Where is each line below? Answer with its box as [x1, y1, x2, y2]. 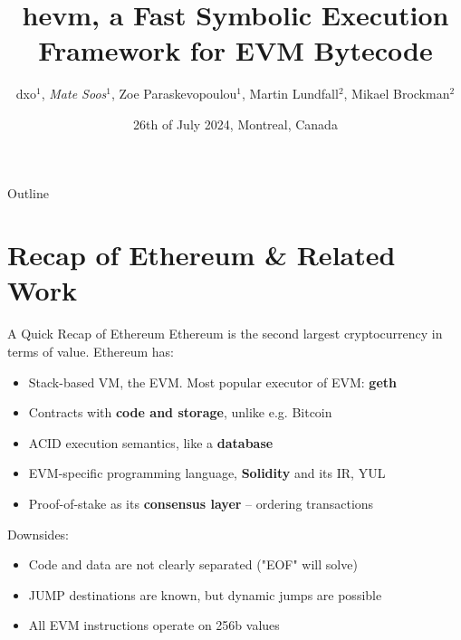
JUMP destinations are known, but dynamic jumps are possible [28, 585, 382, 604]
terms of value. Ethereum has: [7, 342, 174, 360]
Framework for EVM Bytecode [38, 32, 433, 69]
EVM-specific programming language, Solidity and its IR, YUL [28, 463, 386, 482]
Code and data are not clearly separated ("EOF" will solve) [28, 555, 358, 574]
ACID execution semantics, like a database [28, 433, 274, 452]
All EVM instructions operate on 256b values [28, 616, 280, 635]
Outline [7, 183, 49, 202]
